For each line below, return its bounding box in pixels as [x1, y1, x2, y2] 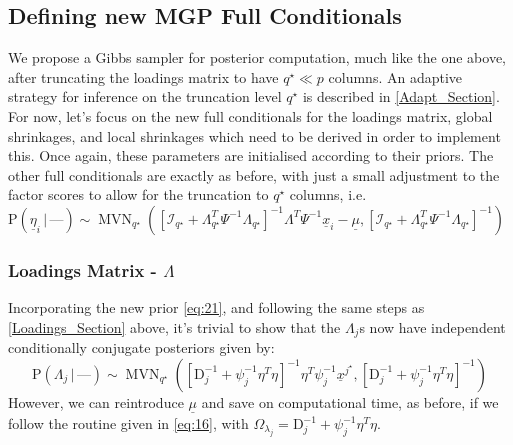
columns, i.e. [289, 184, 367, 205]
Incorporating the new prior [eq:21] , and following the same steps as [8, 297, 425, 318]
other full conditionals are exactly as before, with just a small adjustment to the [8, 164, 500, 185]
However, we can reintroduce [8, 391, 184, 412]
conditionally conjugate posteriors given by [8, 337, 271, 358]
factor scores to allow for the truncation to [8, 184, 269, 205]
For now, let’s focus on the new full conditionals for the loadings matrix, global [8, 105, 493, 126]
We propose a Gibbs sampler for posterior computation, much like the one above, [8, 47, 506, 68]
